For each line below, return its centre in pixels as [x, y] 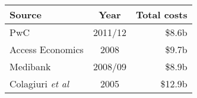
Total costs [161, 14]
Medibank [30, 66]
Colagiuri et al [39, 84]
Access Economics [47, 49]
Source [26, 14]
